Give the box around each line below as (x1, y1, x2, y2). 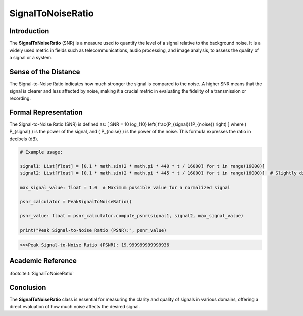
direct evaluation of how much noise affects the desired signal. (9, 303, 140, 309)
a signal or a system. (9, 54, 53, 60)
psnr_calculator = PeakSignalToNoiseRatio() (20, 199, 132, 204)
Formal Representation (9, 108, 83, 117)
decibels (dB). (9, 136, 39, 142)
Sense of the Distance (9, 67, 80, 76)
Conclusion (9, 283, 46, 292)
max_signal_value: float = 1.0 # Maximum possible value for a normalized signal (20, 185, 231, 191)
